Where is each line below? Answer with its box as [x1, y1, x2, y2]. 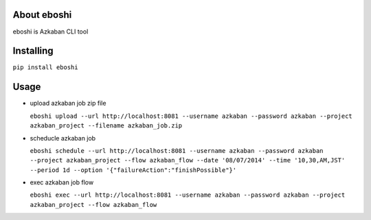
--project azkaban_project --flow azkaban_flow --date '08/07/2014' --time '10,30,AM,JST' [30, 156, 346, 164]
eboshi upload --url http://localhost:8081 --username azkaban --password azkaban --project [30, 112, 353, 120]
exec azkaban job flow [30, 178, 94, 186]
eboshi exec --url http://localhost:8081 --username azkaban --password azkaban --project [30, 191, 346, 199]
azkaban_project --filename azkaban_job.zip [30, 122, 183, 130]
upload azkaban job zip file [30, 99, 106, 108]
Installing [12, 45, 54, 57]
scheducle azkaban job [30, 134, 96, 142]
